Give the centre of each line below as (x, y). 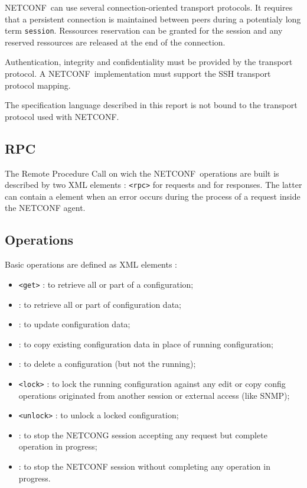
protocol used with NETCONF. (62, 116)
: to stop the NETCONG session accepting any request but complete (143, 435)
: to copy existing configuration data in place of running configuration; (146, 344)
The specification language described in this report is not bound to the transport (151, 105)
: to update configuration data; (74, 324)
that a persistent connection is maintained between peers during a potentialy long (153, 19)
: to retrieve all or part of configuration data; (100, 304)
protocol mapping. (38, 85)
